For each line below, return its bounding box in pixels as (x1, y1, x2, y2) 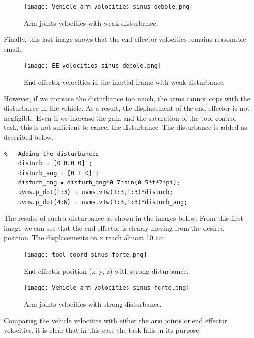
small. (4, 43, 22, 54)
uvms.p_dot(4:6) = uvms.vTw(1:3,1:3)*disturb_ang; (18, 198, 188, 206)
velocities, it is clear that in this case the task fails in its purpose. (4, 325, 201, 335)
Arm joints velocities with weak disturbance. (24, 17, 158, 28)
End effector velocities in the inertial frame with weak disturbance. (24, 77, 225, 87)
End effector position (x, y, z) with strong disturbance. (24, 265, 189, 276)
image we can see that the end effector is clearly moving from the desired (4, 222, 224, 233)
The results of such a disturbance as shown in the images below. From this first (4, 213, 243, 223)
